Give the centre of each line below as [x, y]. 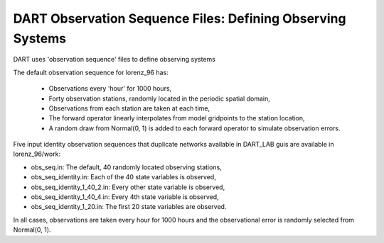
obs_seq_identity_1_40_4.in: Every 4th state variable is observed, [125, 197]
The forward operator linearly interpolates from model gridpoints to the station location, [177, 118]
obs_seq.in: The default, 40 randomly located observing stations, [126, 167]
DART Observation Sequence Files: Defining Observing [180, 18]
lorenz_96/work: [37, 154]
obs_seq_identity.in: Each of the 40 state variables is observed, [123, 177]
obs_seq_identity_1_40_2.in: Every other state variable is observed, [128, 187]
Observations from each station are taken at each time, [129, 108]
